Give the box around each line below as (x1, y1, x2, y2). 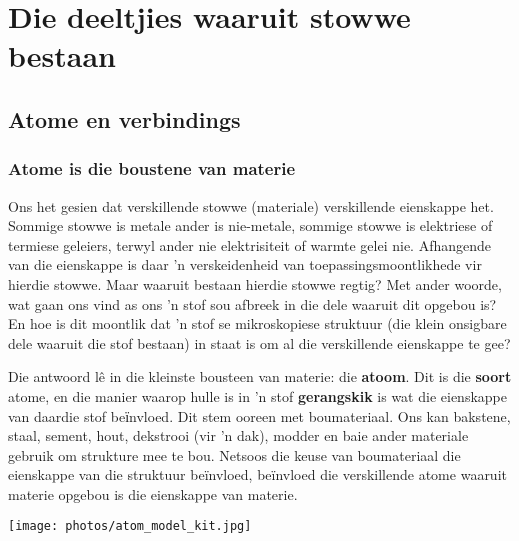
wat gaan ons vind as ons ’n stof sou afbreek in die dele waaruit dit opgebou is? (8, 293, 497, 314)
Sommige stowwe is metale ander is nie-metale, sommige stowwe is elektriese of (8, 215, 493, 236)
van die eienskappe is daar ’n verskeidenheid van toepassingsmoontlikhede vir (8, 254, 482, 275)
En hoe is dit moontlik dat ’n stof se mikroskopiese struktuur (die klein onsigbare (8, 313, 507, 334)
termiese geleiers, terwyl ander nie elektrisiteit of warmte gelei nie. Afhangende (8, 234, 492, 255)
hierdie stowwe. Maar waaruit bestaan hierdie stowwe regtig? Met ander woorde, (8, 273, 502, 294)
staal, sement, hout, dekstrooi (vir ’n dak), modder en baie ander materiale (8, 425, 469, 446)
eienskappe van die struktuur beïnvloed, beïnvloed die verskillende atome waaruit (8, 464, 507, 485)
